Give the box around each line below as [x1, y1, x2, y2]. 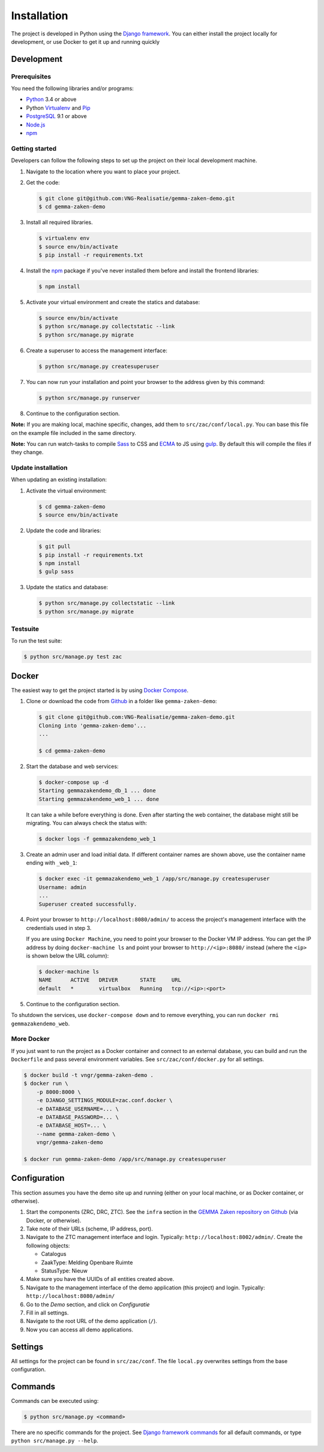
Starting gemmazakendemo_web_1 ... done [38, 796, 159, 802]
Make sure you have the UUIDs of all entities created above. [26, 1276, 175, 1283]
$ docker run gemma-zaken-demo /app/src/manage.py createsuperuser [23, 1156, 227, 1162]
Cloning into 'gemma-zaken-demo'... [38, 722, 147, 729]
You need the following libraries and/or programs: [11, 85, 134, 92]
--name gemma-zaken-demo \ [36, 1130, 116, 1137]
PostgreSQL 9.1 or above [26, 113, 87, 120]
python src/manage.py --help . [11, 1437, 98, 1444]
